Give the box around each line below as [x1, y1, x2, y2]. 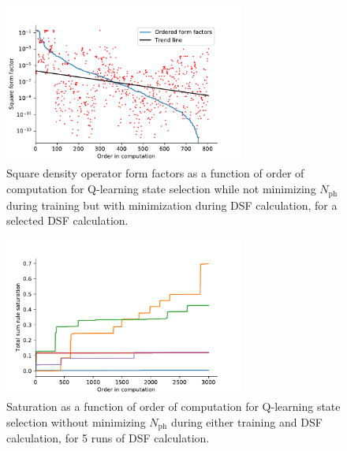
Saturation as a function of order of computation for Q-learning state [6, 398, 341, 415]
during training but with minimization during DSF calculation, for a [6, 196, 338, 213]
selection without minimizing [6, 413, 146, 430]
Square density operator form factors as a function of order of [6, 165, 304, 181]
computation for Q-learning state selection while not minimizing [6, 181, 316, 197]
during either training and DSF [170, 413, 323, 430]
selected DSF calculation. [6, 212, 129, 229]
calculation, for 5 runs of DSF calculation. [6, 430, 210, 446]
